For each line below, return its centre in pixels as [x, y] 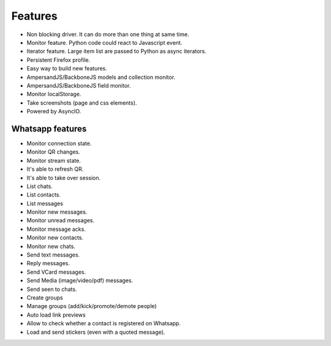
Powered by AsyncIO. [54, 111]
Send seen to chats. [52, 289]
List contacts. [44, 195]
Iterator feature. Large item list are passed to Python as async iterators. [116, 51]
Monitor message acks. [56, 229]
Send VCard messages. [56, 272]
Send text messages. [53, 255]
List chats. [40, 186]
